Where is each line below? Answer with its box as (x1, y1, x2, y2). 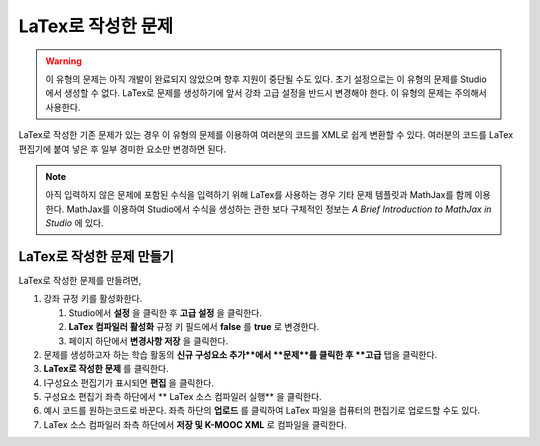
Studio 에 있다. (45, 217, 104, 229)
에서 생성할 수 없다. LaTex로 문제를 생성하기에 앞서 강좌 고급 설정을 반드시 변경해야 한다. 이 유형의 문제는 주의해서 (45, 87, 487, 99)
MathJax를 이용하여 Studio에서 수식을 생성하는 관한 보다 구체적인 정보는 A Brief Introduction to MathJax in (66, 203, 492, 215)
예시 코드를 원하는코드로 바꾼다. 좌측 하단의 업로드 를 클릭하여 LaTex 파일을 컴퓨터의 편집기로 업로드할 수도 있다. (43, 405, 480, 417)
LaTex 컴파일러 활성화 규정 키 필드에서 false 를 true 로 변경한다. (68, 321, 320, 333)
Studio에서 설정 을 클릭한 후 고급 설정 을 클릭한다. (68, 306, 262, 319)
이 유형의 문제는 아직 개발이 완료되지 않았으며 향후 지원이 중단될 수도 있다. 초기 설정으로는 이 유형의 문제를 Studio (45, 73, 487, 85)
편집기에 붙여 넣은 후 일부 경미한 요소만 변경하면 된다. (18, 143, 227, 155)
